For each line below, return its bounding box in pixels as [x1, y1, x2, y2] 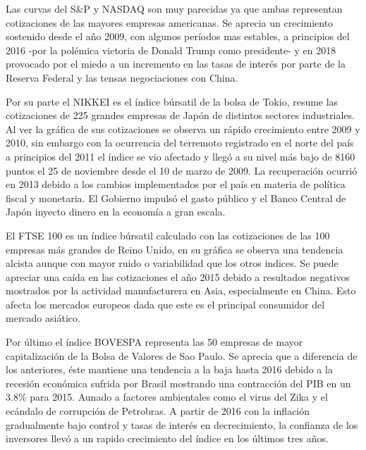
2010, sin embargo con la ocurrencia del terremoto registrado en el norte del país [6, 135, 354, 150]
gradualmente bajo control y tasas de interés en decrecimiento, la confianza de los [6, 417, 358, 432]
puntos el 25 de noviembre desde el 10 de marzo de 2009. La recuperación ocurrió [6, 163, 358, 177]
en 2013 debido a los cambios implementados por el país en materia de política [6, 177, 346, 192]
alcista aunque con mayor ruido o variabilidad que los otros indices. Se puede [6, 256, 338, 270]
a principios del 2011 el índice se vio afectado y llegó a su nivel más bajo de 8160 [6, 149, 355, 163]
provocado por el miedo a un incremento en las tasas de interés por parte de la [6, 56, 346, 71]
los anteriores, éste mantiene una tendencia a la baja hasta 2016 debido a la [6, 362, 333, 377]
